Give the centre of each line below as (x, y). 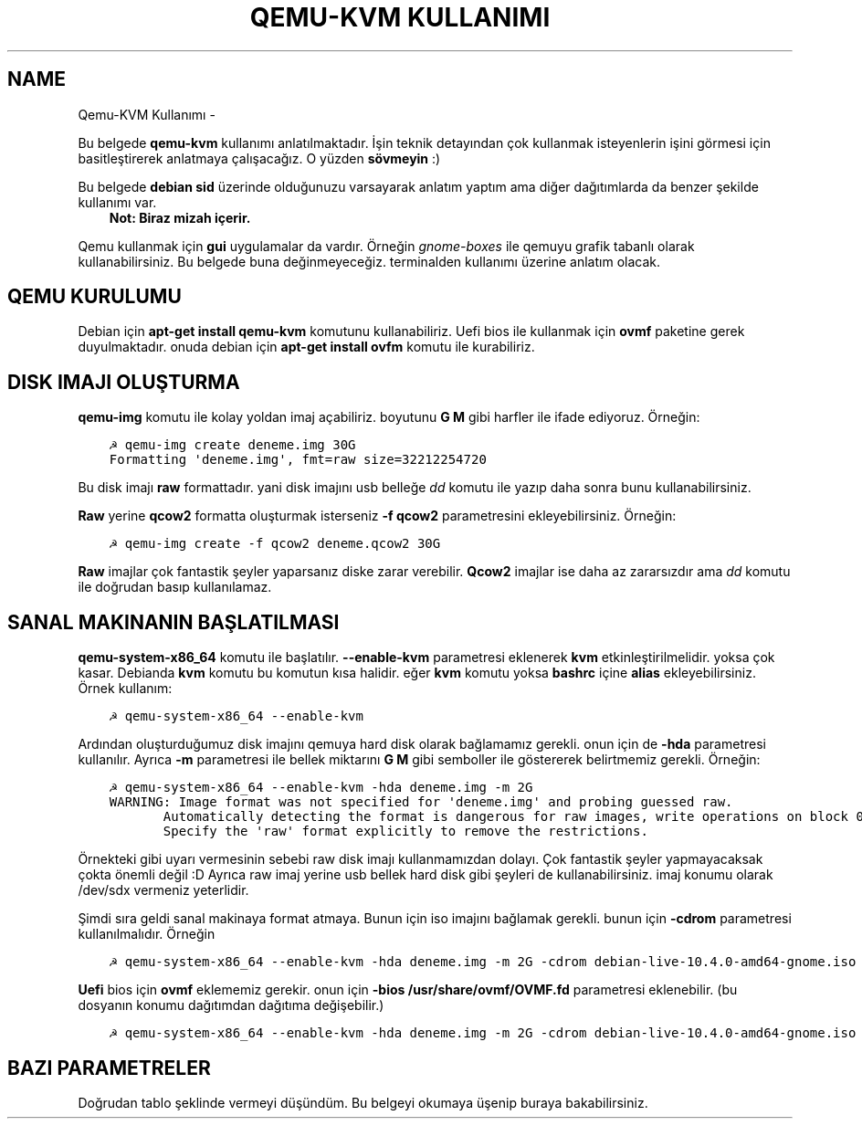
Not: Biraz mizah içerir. (180, 217)
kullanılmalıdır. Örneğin (147, 934)
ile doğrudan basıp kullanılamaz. (175, 587)
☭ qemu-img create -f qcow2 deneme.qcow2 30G (275, 544)
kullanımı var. (117, 202)
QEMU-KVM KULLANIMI (400, 17)
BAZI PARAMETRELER (109, 1068)
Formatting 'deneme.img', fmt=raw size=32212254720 (298, 460)
